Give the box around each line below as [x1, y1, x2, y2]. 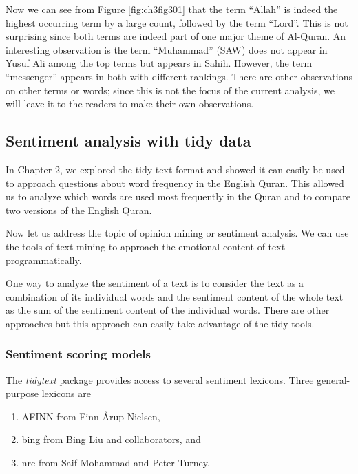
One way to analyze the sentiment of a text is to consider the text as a [6, 276, 304, 290]
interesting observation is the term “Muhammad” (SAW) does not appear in [6, 42, 328, 56]
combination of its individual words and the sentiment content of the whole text [6, 289, 344, 303]
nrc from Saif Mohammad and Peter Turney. [21, 455, 210, 470]
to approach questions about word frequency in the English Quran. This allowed [6, 175, 344, 190]
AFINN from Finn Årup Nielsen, [21, 409, 160, 423]
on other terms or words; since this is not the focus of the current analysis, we [6, 83, 335, 97]
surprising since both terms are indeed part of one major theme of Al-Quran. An [6, 29, 346, 43]
